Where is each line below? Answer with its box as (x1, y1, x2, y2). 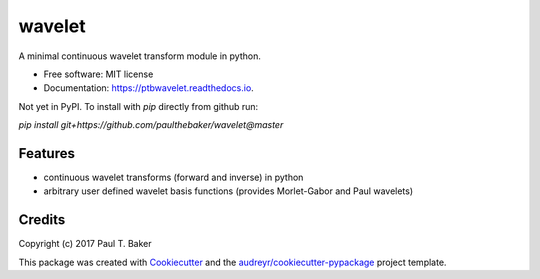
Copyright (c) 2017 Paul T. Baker (18, 238, 152, 250)
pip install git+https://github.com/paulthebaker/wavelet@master (18, 119, 284, 131)
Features (18, 145, 75, 162)
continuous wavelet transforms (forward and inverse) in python (43, 171, 304, 184)
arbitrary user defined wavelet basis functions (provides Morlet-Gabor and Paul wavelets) (43, 185, 414, 197)
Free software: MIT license (43, 68, 154, 80)
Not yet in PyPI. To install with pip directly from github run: (18, 100, 259, 112)
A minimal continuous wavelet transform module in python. (18, 50, 262, 62)
